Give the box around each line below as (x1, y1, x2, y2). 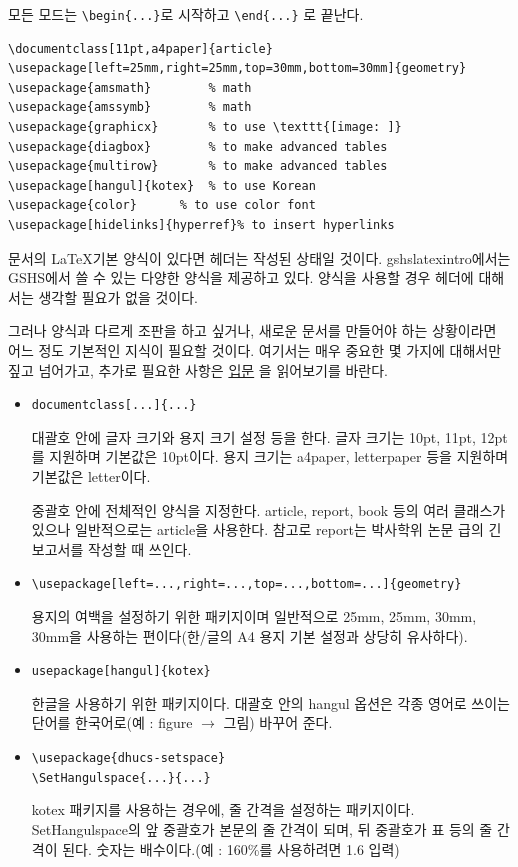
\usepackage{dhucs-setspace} (31, 751, 226, 766)
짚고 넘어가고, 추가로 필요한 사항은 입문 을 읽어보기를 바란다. (8, 359, 388, 380)
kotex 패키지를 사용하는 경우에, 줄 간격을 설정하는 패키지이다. (31, 799, 415, 820)
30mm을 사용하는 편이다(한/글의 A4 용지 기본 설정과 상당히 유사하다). (31, 625, 468, 646)
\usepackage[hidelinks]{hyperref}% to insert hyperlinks (8, 218, 395, 232)
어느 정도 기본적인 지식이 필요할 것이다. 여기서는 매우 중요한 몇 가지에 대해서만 (8, 339, 502, 360)
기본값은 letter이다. (31, 466, 151, 486)
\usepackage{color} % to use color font (8, 198, 316, 213)
